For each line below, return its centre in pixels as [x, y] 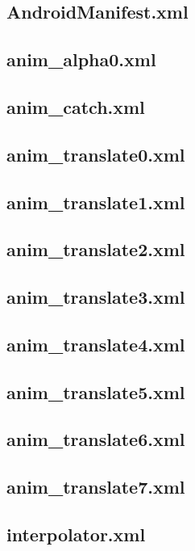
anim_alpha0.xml [81, 59]
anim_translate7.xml [96, 487]
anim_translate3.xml [96, 297]
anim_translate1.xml [96, 202]
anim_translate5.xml [96, 391]
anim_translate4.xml [96, 344]
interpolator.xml [76, 534]
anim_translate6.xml [96, 439]
